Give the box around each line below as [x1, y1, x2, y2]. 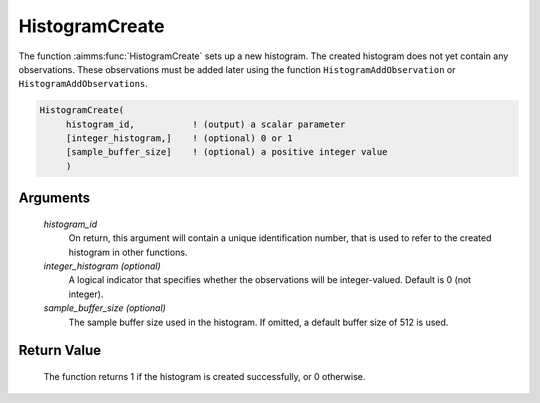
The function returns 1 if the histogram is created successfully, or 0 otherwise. [43, 371, 366, 383]
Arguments [18, 190, 91, 207]
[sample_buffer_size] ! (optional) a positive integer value [65, 146, 388, 158]
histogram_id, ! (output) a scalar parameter [65, 118, 346, 130]
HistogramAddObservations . [18, 78, 149, 90]
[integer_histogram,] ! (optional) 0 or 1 [65, 133, 294, 144]
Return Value [18, 342, 102, 359]
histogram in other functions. [68, 246, 188, 258]
